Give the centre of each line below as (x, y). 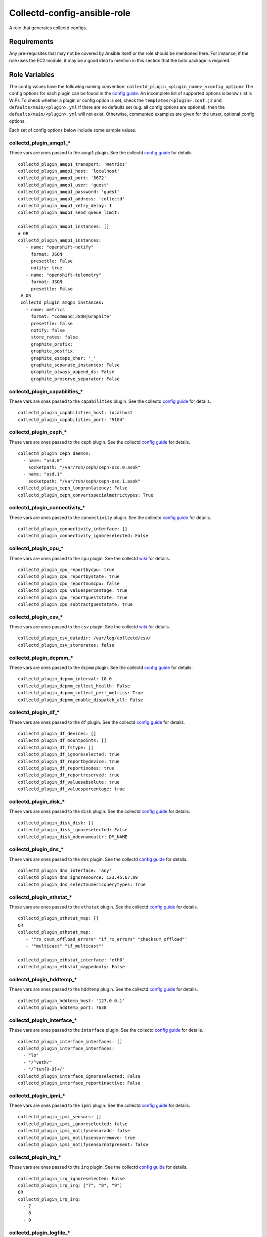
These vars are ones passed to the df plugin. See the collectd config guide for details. (97, 722)
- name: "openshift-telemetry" (63, 275)
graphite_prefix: (52, 344)
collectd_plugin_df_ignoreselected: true (69, 754)
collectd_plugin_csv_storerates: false (66, 645)
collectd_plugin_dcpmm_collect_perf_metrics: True (81, 693)
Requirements (31, 42)
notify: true (47, 268)
